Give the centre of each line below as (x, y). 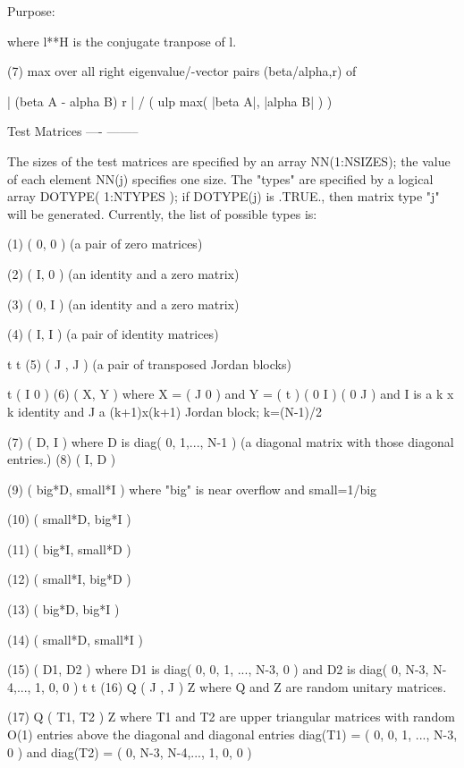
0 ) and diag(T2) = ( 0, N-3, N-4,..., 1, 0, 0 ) (130, 751)
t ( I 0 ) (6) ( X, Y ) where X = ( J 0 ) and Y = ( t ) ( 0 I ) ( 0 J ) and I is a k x (231, 394)
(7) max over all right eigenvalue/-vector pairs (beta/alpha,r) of (182, 71)
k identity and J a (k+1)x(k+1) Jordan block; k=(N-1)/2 (165, 411)
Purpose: (31, 11)
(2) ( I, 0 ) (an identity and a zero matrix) (123, 273)
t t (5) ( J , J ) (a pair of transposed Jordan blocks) (149, 363)
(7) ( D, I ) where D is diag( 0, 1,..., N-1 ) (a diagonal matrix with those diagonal (231, 441)
